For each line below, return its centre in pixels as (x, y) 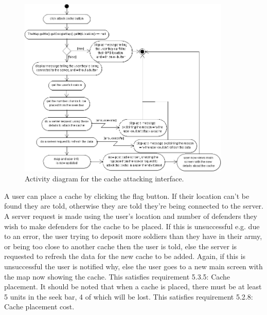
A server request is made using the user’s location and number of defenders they (131, 216)
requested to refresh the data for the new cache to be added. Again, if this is (125, 256)
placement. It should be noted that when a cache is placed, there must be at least (133, 286)
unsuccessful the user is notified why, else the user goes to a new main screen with (133, 266)
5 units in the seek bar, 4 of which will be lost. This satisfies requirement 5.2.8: (129, 296)
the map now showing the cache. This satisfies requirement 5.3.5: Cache (117, 276)
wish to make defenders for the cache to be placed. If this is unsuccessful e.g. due (132, 226)
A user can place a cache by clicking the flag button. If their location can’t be (127, 196)
